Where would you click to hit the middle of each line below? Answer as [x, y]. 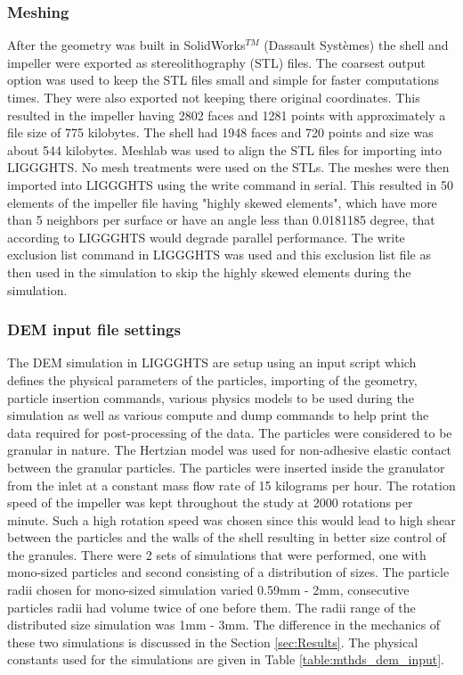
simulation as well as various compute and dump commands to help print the [218, 415]
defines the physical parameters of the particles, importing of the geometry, [212, 379]
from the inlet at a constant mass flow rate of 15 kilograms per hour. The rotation [231, 485]
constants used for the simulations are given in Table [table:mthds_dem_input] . [226, 659]
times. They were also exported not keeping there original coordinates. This [214, 97]
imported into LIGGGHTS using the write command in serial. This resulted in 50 [231, 184]
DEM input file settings [94, 329]
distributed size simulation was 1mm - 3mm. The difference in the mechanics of [224, 625]
